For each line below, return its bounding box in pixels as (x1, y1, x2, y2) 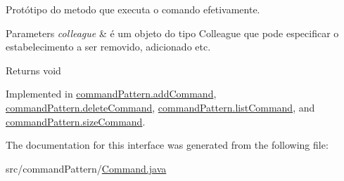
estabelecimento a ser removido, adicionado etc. (6, 39, 211, 54)
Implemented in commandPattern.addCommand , (6, 86, 217, 101)
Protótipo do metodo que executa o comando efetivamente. (6, 2, 260, 16)
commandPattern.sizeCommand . (6, 114, 146, 128)
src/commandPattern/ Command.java (6, 161, 167, 175)
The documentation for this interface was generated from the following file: (6, 138, 329, 152)
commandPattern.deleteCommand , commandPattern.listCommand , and (6, 100, 315, 114)
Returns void (6, 62, 61, 77)
